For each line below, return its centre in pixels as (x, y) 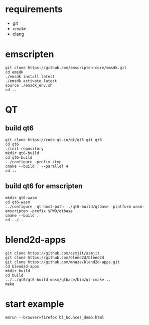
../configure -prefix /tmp (33, 162)
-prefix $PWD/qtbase (51, 211)
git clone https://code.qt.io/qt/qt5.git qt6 (53, 140)
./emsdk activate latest (31, 81)
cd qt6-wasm (18, 202)
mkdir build (18, 271)
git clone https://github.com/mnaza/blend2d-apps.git (63, 262)
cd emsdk (14, 72)
